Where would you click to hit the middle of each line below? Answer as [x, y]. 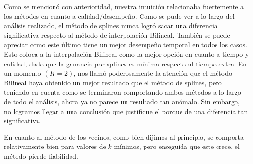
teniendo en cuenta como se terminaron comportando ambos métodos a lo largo [123, 92]
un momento [23, 73]
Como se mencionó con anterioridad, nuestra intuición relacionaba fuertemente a [124, 6]
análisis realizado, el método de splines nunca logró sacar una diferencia [111, 25]
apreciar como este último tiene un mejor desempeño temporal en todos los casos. [126, 44]
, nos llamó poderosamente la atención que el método [153, 73]
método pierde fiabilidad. [41, 156]
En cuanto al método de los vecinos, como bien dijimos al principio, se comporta [124, 137]
